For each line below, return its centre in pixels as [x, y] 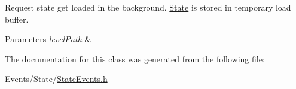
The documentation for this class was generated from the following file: [135, 58]
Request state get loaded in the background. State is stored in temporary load [148, 7]
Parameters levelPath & [48, 39]
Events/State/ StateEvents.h [56, 79]
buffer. [17, 19]
